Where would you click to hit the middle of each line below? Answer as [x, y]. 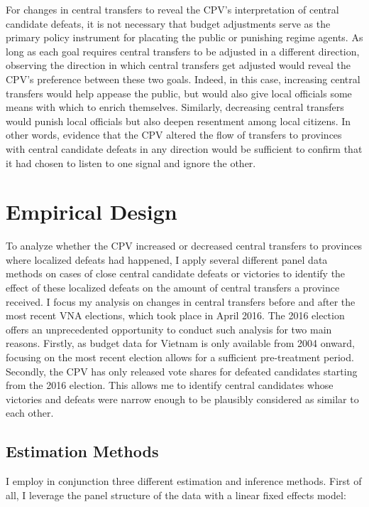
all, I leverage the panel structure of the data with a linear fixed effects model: [176, 495]
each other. [30, 413]
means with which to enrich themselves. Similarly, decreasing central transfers [175, 107]
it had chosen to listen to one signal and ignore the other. [131, 162]
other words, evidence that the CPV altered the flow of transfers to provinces [174, 135]
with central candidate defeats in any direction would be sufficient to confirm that [184, 148]
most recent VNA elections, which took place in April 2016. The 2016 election [175, 315]
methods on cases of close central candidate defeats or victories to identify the [176, 273]
